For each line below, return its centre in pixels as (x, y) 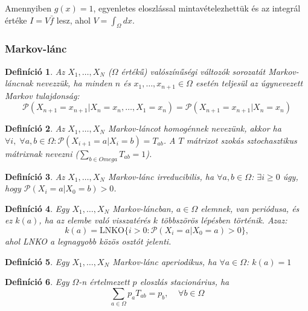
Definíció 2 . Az (35, 128)
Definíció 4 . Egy (37, 208)
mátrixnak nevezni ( (42, 153)
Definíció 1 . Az (35, 71)
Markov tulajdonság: (42, 95)
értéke (16, 20)
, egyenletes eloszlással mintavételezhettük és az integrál (197, 8)
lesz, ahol (73, 20)
